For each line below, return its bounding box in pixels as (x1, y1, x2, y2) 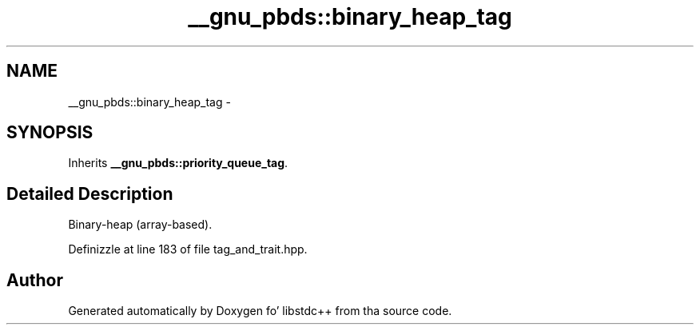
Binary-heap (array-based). (68, 217, 213, 232)
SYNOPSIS (6, 122, 93, 143)
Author (6, 269, 63, 290)
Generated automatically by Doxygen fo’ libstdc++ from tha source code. (68, 304, 452, 318)
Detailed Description (6, 183, 173, 204)
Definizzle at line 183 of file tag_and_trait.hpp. (68, 242, 308, 257)
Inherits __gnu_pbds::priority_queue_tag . (68, 156, 288, 170)
